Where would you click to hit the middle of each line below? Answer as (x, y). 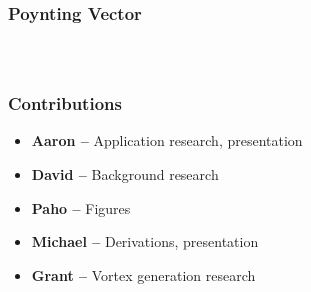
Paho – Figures (81, 207)
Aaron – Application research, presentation (167, 140)
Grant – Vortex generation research (143, 274)
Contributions (65, 103)
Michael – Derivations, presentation (145, 241)
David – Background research (125, 174)
